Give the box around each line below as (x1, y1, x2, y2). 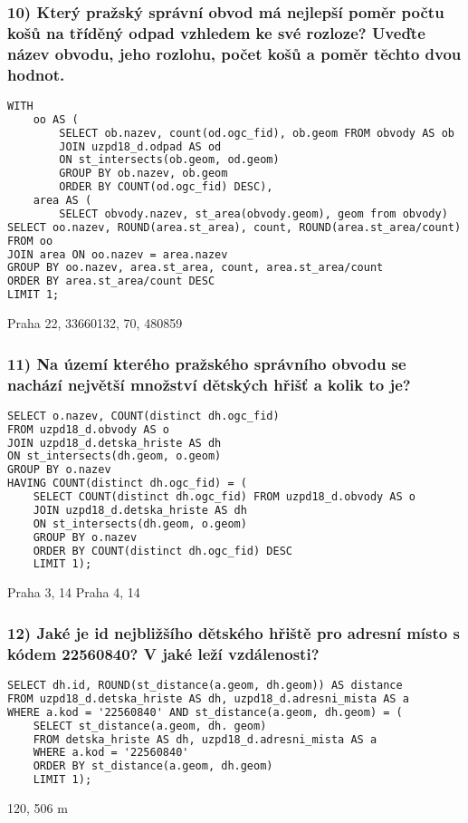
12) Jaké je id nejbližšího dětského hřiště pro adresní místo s (7, 621, 460, 644)
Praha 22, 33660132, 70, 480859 (7, 314, 183, 333)
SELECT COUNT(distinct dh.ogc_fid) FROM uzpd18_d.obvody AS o (33, 490, 416, 504)
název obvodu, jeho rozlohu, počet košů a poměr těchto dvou (7, 42, 462, 64)
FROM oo (7, 234, 53, 247)
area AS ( (33, 194, 92, 208)
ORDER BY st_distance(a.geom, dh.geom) (33, 760, 273, 773)
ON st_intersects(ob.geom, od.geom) (59, 153, 280, 167)
